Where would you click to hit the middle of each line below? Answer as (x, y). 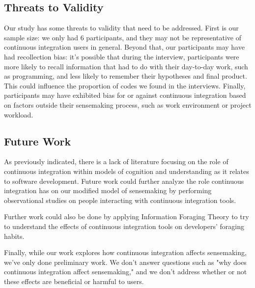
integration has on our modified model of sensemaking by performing (108, 190)
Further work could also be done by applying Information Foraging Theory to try (127, 216)
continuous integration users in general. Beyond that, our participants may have (124, 47)
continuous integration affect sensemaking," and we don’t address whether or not (126, 272)
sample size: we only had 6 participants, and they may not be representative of (123, 37)
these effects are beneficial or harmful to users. (74, 281)
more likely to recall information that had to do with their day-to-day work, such (126, 66)
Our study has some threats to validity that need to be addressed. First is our (121, 28)
